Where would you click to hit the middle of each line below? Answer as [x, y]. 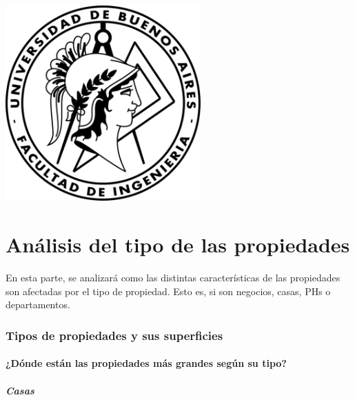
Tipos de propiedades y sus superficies [114, 335]
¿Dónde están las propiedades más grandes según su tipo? [146, 363]
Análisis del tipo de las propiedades [178, 244]
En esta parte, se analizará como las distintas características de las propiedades [173, 278]
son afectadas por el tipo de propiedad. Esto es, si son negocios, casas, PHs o [168, 291]
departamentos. [38, 304]
